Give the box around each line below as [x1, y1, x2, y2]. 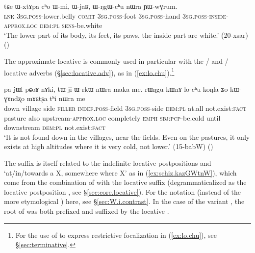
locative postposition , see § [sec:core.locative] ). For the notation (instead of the [4, 186, 241, 197]
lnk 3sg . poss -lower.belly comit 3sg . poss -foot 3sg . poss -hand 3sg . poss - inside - [4, 10, 229, 21]
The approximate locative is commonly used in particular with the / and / [4, 55, 229, 66]
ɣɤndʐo [4, 93, 25, 103]
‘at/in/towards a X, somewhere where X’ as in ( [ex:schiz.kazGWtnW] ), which [4, 167, 237, 177]
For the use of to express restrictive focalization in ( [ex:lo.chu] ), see [15, 229, 217, 240]
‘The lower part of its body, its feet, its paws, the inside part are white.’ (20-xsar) [4, 29, 249, 40]
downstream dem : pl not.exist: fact [4, 122, 106, 132]
